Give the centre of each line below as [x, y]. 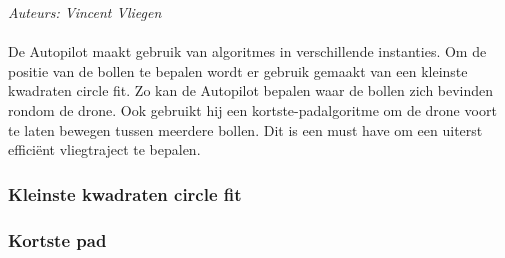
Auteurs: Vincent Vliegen [85, 12]
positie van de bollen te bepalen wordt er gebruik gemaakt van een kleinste [238, 70]
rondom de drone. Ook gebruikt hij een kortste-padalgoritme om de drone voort [252, 109]
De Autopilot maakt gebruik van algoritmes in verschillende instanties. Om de [247, 51]
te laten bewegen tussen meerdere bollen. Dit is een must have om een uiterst [245, 129]
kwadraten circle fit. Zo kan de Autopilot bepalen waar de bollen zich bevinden [251, 90]
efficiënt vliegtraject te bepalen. [104, 149]
